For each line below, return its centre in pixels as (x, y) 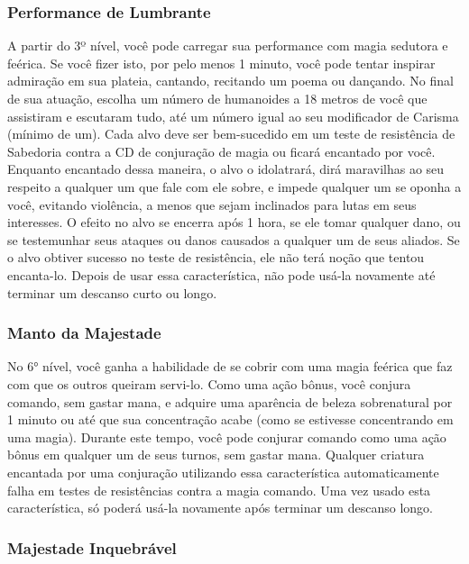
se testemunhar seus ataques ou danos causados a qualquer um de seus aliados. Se (234, 239)
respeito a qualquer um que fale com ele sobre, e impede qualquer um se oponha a (234, 186)
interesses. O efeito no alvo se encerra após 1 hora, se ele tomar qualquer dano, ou (234, 222)
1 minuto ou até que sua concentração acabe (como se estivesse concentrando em (230, 419)
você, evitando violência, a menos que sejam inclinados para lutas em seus (212, 204)
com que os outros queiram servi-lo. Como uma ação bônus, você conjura (209, 383)
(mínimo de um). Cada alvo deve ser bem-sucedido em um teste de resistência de (231, 134)
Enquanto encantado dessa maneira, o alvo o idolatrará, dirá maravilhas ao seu (226, 169)
